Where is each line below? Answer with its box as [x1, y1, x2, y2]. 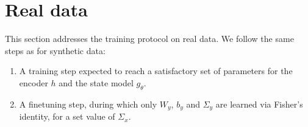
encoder [19, 76, 48, 89]
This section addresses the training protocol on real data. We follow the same [5, 32, 294, 45]
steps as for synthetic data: [5, 44, 106, 57]
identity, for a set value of [19, 110, 115, 123]
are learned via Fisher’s [215, 97, 303, 110]
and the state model [59, 76, 134, 89]
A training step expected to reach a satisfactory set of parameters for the [19, 64, 293, 77]
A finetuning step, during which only [19, 97, 157, 110]
